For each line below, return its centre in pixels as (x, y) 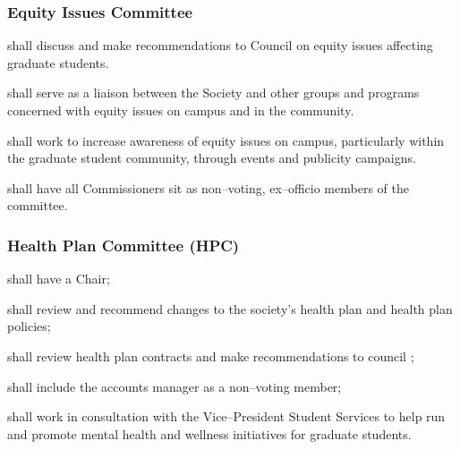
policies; (29, 326)
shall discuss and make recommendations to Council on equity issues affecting (220, 45)
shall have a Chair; (59, 279)
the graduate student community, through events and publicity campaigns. (212, 158)
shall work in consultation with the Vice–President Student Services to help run (226, 416)
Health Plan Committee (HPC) (124, 245)
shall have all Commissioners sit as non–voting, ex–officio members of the (208, 187)
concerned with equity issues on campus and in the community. (181, 110)
